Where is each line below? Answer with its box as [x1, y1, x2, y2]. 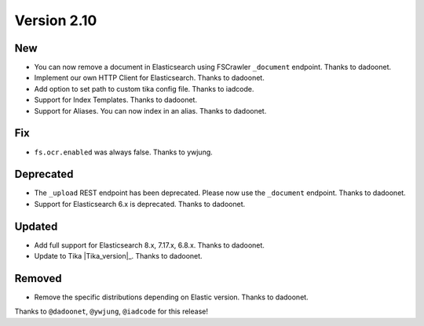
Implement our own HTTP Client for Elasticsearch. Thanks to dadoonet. [34, 73, 265, 82]
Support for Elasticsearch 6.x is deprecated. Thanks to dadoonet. [34, 199, 246, 208]
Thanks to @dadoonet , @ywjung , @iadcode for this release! [14, 306, 208, 317]
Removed [14, 271, 62, 285]
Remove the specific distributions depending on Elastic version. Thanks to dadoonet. [34, 292, 309, 302]
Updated [14, 219, 58, 233]
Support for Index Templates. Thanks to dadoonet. [34, 95, 198, 105]
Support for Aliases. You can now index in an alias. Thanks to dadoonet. [34, 106, 267, 115]
